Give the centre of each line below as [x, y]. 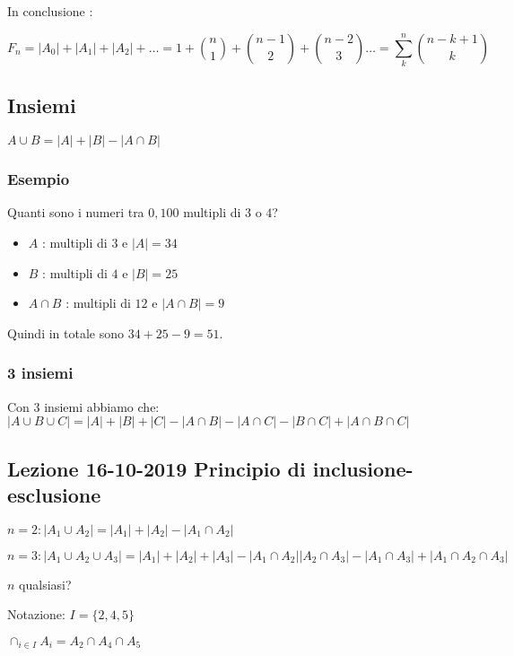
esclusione [54, 494]
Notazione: [36, 614]
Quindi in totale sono [65, 332]
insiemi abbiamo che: [102, 406]
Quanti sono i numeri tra [76, 212]
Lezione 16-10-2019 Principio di [157, 468]
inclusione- [363, 468]
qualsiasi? [45, 584]
